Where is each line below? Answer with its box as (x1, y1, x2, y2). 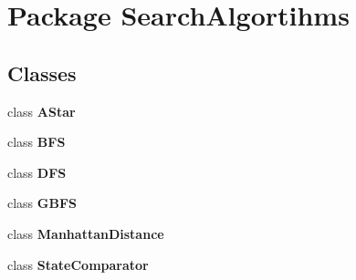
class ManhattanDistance (7, 223, 164, 243)
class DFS (7, 162, 67, 181)
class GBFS (7, 193, 78, 213)
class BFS (7, 132, 66, 151)
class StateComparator (7, 254, 149, 274)
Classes (7, 58, 77, 87)
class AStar (7, 101, 76, 120)
